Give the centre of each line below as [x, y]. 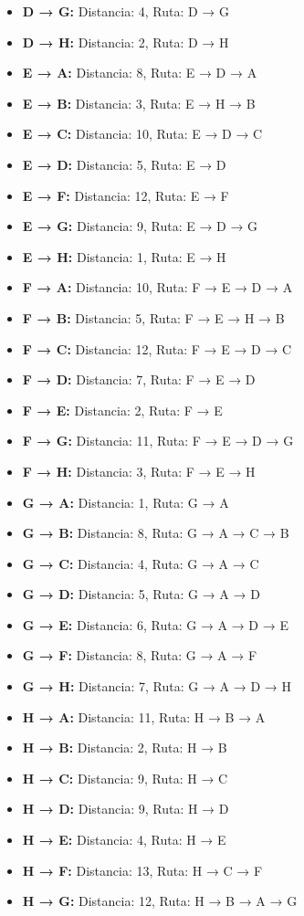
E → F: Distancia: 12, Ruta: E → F [126, 195]
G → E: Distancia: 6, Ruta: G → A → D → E [155, 624]
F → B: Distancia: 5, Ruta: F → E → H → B [153, 317]
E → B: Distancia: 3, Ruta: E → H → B [139, 103]
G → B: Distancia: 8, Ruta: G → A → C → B [156, 533]
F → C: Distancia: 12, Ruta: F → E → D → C [157, 348]
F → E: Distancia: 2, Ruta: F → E [122, 410]
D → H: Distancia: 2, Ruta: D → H [126, 42]
